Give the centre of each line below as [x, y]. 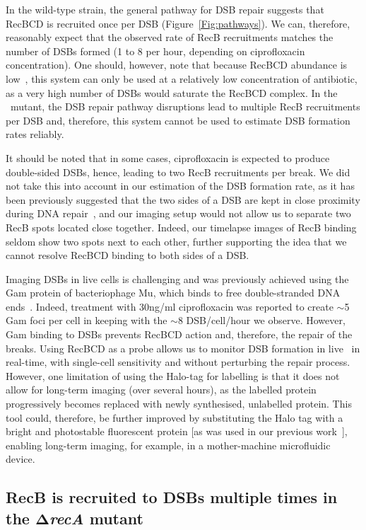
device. [20, 459]
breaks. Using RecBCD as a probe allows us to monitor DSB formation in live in [183, 348]
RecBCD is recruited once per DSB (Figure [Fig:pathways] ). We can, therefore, [178, 23]
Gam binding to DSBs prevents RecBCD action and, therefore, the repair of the [179, 334]
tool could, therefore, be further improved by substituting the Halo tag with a [175, 417]
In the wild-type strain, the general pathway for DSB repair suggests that [165, 9]
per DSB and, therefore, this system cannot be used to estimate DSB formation [178, 120]
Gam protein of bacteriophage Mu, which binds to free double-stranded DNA [173, 293]
